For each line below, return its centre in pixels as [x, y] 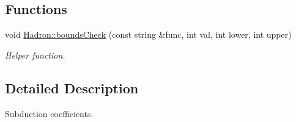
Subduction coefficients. [49, 113]
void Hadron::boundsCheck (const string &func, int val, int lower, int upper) [148, 34]
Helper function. [35, 55]
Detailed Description [72, 88]
